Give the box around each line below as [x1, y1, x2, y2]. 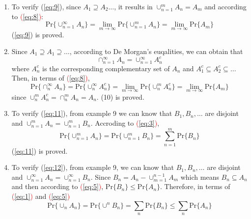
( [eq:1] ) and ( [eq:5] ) [11, 191, 70, 201]
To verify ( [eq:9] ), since [11, 1, 81, 11]
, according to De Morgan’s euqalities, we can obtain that [69, 46, 243, 56]
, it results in [114, 1, 153, 11]
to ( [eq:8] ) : [11, 11, 44, 21]
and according [204, 1, 247, 11]
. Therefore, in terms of [160, 181, 230, 192]
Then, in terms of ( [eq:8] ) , [11, 73, 90, 83]
